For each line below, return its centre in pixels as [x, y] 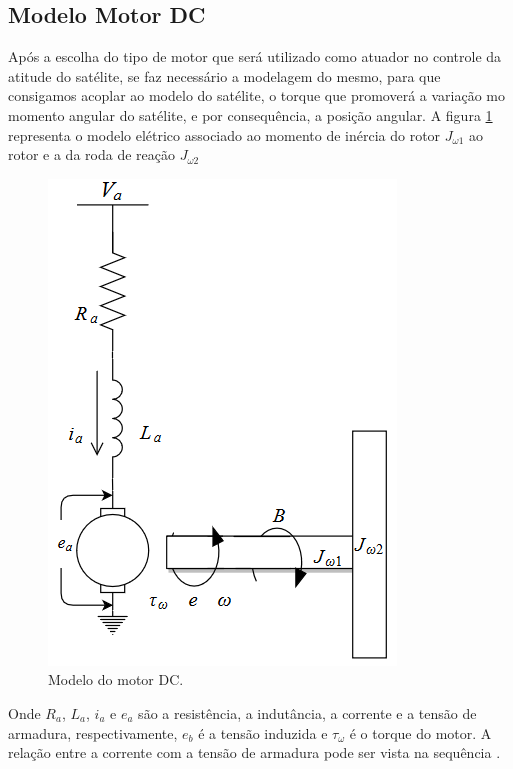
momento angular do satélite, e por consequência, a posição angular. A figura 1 [250, 114]
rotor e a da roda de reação [91, 154]
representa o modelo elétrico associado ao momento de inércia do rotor [224, 134]
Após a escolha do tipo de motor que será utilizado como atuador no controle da [255, 56]
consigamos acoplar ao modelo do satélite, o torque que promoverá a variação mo [256, 95]
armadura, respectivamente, [93, 732]
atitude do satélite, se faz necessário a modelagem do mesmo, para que [224, 75]
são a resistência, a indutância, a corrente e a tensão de [307, 712]
